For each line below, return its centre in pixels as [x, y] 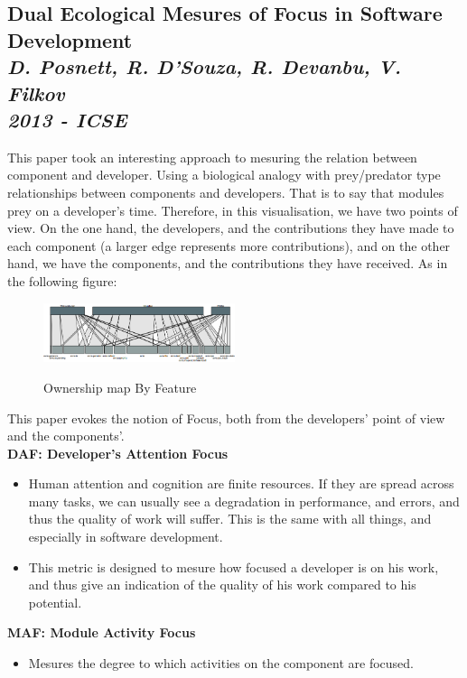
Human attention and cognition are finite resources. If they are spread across [241, 483]
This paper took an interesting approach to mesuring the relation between [212, 157]
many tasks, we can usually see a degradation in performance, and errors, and [244, 501]
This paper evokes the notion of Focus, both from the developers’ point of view [226, 418]
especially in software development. [126, 537]
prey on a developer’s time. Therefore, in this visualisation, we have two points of [233, 210]
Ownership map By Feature [120, 387]
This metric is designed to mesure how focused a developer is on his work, [233, 567]
